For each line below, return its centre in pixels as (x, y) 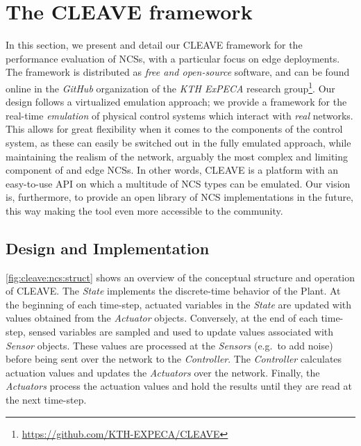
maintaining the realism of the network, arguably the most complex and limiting (177, 156)
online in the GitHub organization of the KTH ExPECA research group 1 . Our (170, 87)
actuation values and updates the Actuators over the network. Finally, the (163, 372)
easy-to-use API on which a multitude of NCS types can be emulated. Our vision (178, 183)
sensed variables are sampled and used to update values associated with (181, 332)
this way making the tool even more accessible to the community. (144, 210)
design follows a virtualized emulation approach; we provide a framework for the (176, 102)
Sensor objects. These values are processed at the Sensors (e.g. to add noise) (169, 345)
